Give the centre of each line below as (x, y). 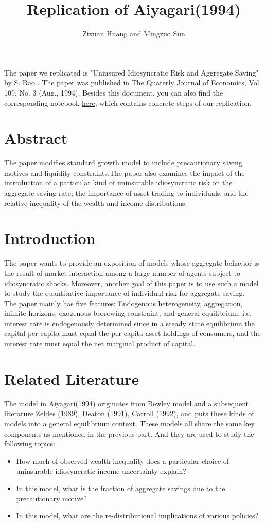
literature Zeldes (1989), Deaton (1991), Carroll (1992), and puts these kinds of (129, 413)
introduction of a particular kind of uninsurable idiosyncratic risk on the (118, 183)
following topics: (30, 444)
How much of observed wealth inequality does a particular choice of (123, 461)
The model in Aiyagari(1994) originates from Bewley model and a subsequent (126, 403)
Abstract (36, 138)
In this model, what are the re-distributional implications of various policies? (137, 516)
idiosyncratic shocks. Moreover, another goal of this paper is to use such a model (131, 283)
